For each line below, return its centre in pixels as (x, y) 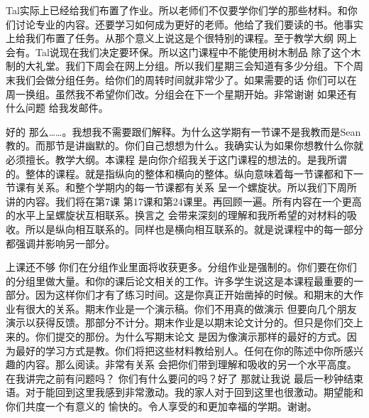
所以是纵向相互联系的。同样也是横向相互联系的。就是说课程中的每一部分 (194, 229)
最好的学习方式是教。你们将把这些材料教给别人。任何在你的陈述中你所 (179, 350)
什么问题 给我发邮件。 (57, 108)
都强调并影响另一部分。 (60, 243)
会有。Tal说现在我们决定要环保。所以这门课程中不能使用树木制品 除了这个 (178, 52)
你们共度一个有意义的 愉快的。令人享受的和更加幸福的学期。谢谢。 (161, 406)
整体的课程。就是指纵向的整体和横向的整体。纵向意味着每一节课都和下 (189, 173)
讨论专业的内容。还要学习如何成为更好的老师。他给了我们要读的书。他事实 (189, 24)
